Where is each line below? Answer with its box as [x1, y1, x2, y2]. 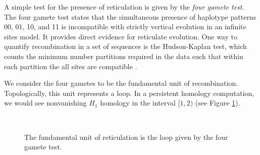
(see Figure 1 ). [195, 97, 240, 108]
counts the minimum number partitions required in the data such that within [4, 50, 243, 61]
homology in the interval [100, 97, 176, 108]
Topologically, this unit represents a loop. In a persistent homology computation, [4, 87, 254, 98]
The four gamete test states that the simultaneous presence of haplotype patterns [4, 11, 256, 22]
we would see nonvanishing [4, 97, 87, 108]
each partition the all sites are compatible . [4, 61, 137, 71]
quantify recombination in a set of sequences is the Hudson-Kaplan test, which [4, 41, 247, 51]
